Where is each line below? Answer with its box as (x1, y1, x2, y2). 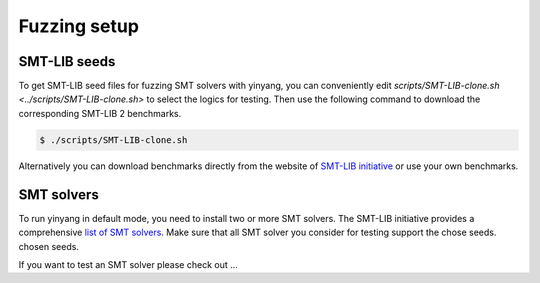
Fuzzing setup (18, 15, 140, 37)
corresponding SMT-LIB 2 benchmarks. (18, 107, 182, 119)
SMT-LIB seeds (18, 53, 116, 70)
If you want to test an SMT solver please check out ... (18, 258, 239, 270)
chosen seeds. (18, 240, 80, 252)
